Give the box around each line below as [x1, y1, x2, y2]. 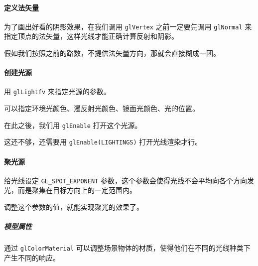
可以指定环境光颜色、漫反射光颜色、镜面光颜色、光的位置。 [4, 103, 199, 114]
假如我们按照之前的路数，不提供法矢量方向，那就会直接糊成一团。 [4, 48, 220, 58]
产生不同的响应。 [4, 252, 60, 263]
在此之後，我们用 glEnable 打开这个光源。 [4, 120, 142, 130]
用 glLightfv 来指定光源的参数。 [4, 86, 111, 97]
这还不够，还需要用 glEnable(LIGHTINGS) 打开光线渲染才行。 [4, 136, 202, 147]
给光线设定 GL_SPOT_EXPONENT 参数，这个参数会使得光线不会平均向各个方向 [4, 175, 247, 185]
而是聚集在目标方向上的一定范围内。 [17, 185, 136, 195]
